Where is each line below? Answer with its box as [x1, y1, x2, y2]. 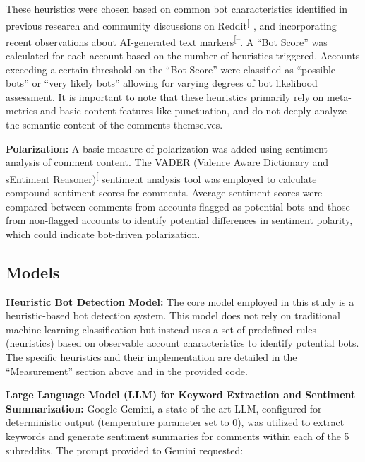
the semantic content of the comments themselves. [6, 117, 223, 132]
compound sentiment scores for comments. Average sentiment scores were [6, 185, 323, 200]
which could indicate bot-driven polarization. [6, 226, 201, 241]
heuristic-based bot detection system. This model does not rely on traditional [6, 308, 340, 323]
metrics [6, 103, 37, 118]
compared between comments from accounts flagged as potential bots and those [6, 199, 350, 213]
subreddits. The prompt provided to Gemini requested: [6, 442, 244, 457]
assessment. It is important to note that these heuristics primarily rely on [6, 89, 324, 104]
